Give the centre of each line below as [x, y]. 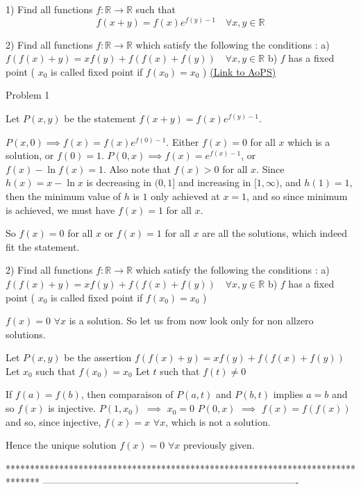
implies [288, 394]
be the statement [100, 118]
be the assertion [98, 357]
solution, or [30, 155]
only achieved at [185, 196]
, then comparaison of [127, 394]
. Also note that [137, 168]
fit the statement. [43, 246]
